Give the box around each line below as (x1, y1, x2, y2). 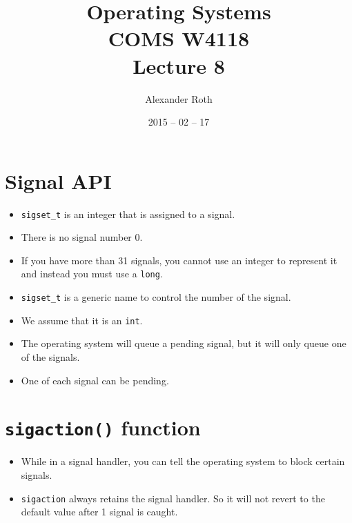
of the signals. (21, 350, 80, 364)
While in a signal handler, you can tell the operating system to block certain (21, 454, 345, 468)
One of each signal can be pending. (21, 373, 169, 387)
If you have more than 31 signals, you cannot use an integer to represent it (21, 253, 338, 267)
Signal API (5, 166, 112, 195)
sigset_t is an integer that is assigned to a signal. (21, 206, 235, 221)
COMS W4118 (108, 24, 250, 52)
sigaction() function (5, 413, 201, 442)
